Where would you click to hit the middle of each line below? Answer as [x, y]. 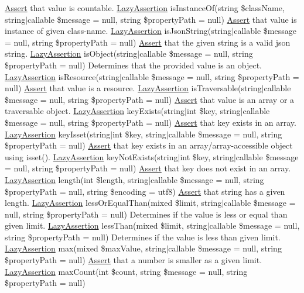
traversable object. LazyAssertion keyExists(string [95, 111]
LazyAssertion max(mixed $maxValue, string [86, 248]
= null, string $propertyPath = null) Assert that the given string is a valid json [148, 42]
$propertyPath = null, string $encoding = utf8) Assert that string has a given [145, 191]
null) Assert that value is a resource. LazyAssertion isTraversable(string [133, 88]
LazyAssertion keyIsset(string [58, 134]
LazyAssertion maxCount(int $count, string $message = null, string [126, 271]
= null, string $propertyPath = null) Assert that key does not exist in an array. [148, 168]
